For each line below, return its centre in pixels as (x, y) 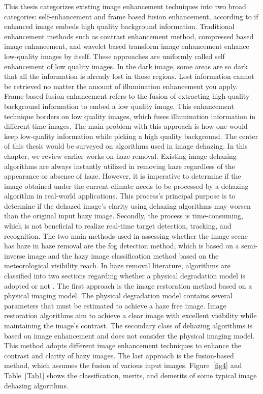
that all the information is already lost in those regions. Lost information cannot (129, 76)
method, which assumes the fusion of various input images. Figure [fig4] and (123, 365)
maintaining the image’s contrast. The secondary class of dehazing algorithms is (128, 325)
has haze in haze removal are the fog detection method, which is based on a (122, 246)
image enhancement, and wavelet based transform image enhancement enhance (127, 46)
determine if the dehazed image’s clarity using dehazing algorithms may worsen (127, 205)
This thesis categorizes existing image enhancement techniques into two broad (125, 6)
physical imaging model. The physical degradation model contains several (118, 296)
